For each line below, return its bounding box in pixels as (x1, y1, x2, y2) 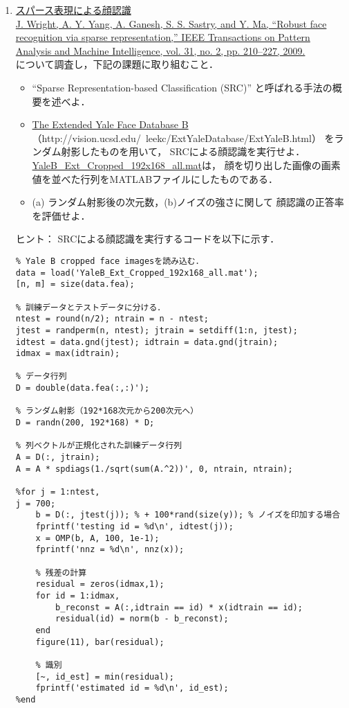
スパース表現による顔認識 (15, 3, 131, 17)
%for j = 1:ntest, (15, 487, 100, 497)
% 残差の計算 (35, 567, 87, 578)
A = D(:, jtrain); (15, 452, 100, 463)
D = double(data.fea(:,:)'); (15, 383, 150, 393)
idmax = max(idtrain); (15, 348, 120, 359)
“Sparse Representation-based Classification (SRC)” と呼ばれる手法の (32, 80, 332, 94)
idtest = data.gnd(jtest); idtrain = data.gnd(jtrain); (15, 337, 279, 347)
